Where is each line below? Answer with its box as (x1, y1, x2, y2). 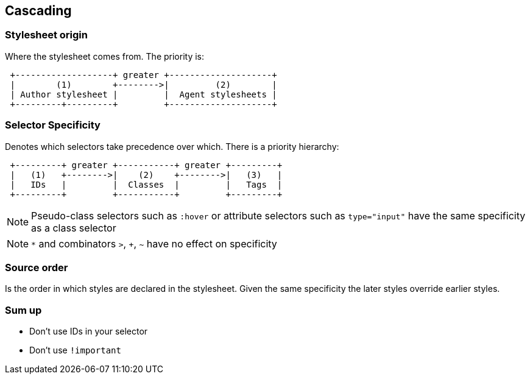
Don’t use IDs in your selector (29, 326, 148, 337)
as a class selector (31, 221, 116, 234)
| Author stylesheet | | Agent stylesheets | (10, 89, 277, 99)
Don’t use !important (29, 345, 121, 356)
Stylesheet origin (5, 29, 88, 41)
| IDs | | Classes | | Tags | (10, 179, 283, 189)
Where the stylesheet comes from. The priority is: (5, 51, 205, 62)
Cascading (5, 3, 72, 18)
